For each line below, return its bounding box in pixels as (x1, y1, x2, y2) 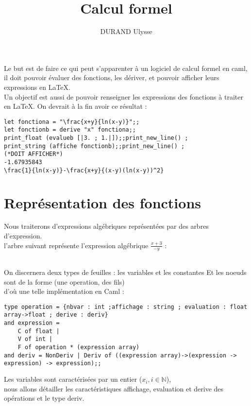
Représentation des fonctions (4, 193, 201, 213)
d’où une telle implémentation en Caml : (4, 286, 124, 296)
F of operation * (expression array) (17, 344, 140, 351)
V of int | (17, 336, 53, 343)
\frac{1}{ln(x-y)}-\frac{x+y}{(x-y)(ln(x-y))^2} (4, 167, 164, 174)
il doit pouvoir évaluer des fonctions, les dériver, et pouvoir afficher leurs (4, 72, 219, 83)
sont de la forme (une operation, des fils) (4, 276, 125, 287)
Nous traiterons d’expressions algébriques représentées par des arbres (4, 221, 209, 231)
